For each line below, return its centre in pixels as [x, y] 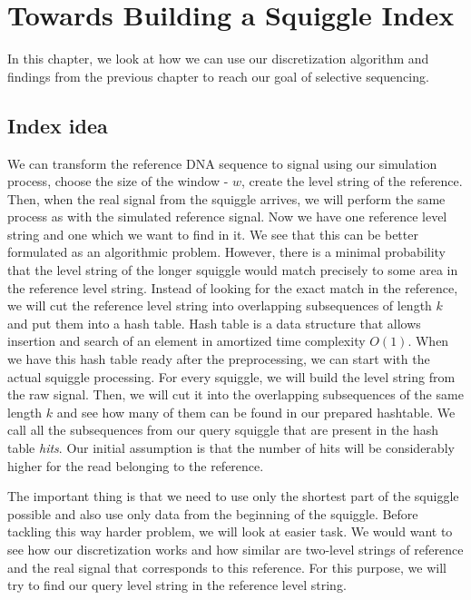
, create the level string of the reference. [352, 181]
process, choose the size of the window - [118, 181]
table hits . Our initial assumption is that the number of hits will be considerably [231, 448]
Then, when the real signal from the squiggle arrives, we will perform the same [226, 198]
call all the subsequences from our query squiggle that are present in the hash [223, 430]
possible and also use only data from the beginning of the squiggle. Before [213, 513]
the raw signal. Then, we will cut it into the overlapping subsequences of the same [235, 394]
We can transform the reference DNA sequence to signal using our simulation [222, 163]
